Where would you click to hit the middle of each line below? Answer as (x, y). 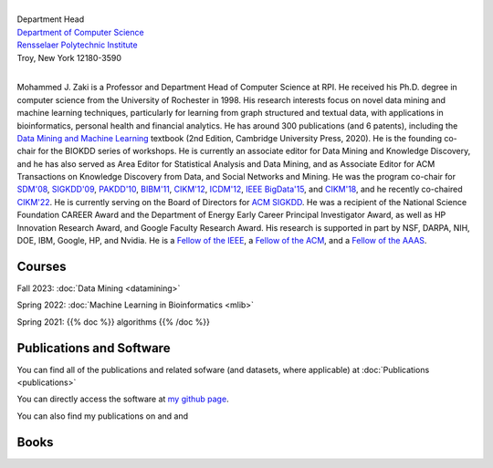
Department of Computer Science (81, 32)
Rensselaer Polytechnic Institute (77, 45)
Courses (42, 266)
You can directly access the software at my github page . (123, 399)
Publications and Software (94, 348)
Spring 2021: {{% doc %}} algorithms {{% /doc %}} (113, 322)
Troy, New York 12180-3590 (69, 57)
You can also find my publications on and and (103, 416)
